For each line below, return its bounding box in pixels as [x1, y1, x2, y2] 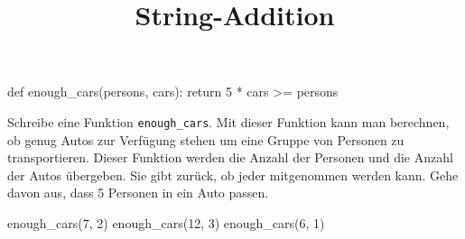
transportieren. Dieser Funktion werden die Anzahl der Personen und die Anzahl [7, 148, 453, 167]
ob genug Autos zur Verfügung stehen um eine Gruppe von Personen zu [7, 130, 405, 149]
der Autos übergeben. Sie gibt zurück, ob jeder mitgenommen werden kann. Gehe [7, 165, 459, 184]
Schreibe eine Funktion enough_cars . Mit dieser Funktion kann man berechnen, [7, 112, 450, 131]
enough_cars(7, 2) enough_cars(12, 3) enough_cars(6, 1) [7, 214, 325, 232]
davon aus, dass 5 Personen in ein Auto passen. [7, 183, 269, 202]
